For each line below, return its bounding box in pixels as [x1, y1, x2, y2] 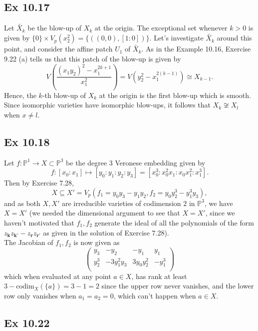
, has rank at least [131, 270, 187, 281]
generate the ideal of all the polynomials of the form [94, 217, 254, 227]
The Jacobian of [4, 237, 53, 247]
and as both [4, 197, 40, 208]
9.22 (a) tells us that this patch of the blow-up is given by [4, 53, 181, 64]
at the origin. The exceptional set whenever [94, 22, 228, 33]
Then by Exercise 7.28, [4, 177, 74, 188]
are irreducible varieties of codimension [61, 197, 181, 208]
